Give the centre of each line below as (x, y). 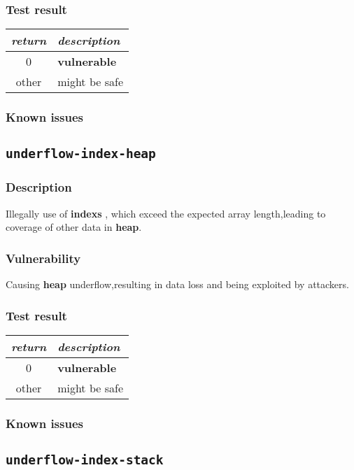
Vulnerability (43, 258)
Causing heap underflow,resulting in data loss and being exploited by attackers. (177, 284)
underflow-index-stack (85, 460)
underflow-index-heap (81, 154)
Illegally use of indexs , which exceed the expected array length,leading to (166, 213)
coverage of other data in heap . (74, 227)
